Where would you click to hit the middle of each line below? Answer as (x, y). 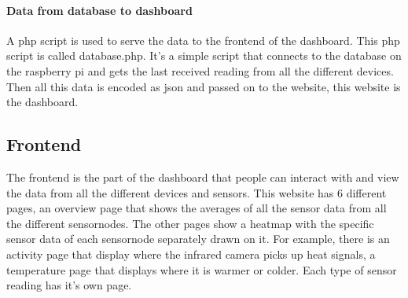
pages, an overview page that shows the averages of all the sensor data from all (197, 208)
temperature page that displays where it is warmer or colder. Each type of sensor (202, 269)
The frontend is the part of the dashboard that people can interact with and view (203, 177)
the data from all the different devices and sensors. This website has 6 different (197, 192)
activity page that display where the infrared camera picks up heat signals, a (191, 254)
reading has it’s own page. (69, 285)
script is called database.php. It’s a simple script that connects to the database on (204, 55)
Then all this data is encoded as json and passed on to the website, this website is (204, 86)
